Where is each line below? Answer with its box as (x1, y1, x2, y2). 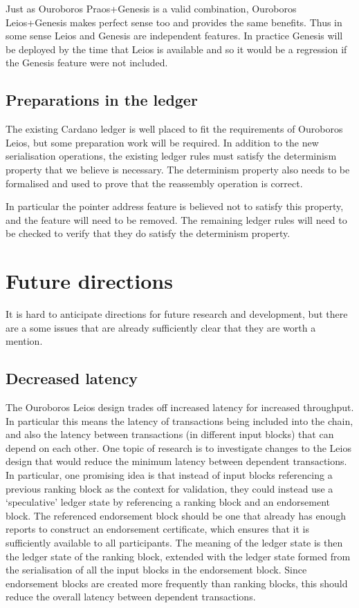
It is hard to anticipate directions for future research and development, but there (6, 307, 348, 321)
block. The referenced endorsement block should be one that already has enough (6, 508, 346, 522)
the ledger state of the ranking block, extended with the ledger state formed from (6, 549, 351, 563)
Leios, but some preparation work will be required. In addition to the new (6, 135, 319, 149)
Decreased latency (6, 368, 138, 389)
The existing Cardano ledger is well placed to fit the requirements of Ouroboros (6, 122, 343, 136)
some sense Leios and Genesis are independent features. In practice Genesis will (6, 28, 343, 43)
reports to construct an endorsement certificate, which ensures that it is (6, 522, 309, 536)
